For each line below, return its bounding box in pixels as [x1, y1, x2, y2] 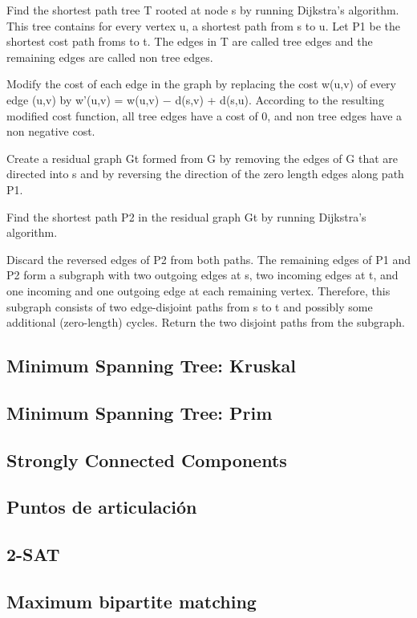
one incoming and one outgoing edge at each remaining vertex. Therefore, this [6, 282, 391, 299]
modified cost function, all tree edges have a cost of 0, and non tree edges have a [6, 107, 403, 124]
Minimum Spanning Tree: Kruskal [6, 353, 297, 378]
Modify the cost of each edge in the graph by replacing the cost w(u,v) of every [6, 75, 396, 92]
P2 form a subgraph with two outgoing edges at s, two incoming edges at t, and [6, 266, 399, 283]
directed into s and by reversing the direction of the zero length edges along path [6, 165, 404, 182]
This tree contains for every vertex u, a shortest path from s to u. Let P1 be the [6, 17, 400, 34]
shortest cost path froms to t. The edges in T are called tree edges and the [6, 33, 373, 50]
